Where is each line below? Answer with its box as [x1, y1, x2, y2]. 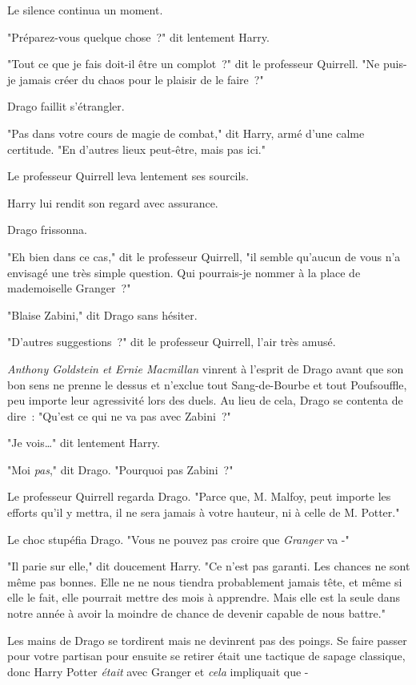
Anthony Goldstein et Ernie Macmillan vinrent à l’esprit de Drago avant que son [7, 360, 404, 377]
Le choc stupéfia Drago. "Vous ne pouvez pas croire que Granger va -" [7, 530, 350, 547]
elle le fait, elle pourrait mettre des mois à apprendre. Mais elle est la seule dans [7, 589, 400, 606]
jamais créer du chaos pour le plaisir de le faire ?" [19, 71, 264, 87]
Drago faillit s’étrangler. [7, 98, 125, 115]
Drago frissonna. [7, 221, 88, 238]
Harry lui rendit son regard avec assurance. [7, 194, 218, 211]
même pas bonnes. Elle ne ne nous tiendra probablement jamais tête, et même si [7, 573, 402, 590]
